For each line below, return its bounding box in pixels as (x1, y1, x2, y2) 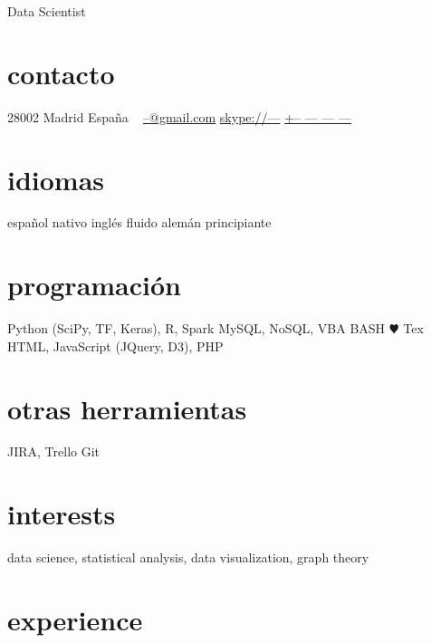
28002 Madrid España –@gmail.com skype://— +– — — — (7, 107, 351, 126)
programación (7, 266, 181, 303)
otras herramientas (7, 389, 247, 427)
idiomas (7, 160, 105, 197)
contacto (7, 54, 115, 91)
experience (7, 600, 143, 638)
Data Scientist (7, 2, 86, 20)
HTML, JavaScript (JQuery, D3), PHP (7, 336, 224, 355)
